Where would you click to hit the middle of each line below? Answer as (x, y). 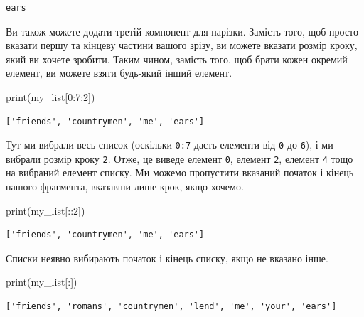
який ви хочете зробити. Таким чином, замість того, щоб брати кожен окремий (177, 59)
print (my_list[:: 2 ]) (45, 210)
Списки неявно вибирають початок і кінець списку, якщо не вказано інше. (167, 258)
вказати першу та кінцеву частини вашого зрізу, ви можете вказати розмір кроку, (182, 45)
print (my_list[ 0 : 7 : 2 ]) (50, 96)
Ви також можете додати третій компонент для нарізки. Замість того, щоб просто (182, 31)
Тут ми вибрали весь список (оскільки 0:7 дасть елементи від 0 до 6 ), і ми (170, 145)
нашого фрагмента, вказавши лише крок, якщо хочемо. (125, 187)
